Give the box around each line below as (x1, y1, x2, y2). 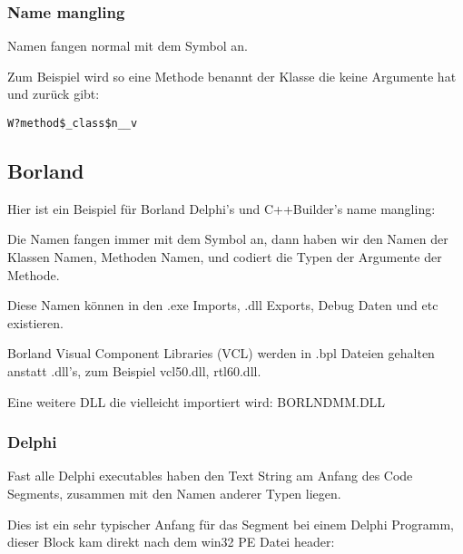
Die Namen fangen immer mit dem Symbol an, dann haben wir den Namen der (7, 229, 448, 248)
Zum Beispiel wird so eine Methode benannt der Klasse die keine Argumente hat (7, 66, 457, 85)
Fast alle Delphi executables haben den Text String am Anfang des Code (7, 466, 413, 485)
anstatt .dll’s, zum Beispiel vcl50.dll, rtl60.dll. (7, 362, 261, 381)
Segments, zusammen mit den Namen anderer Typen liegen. (7, 484, 341, 503)
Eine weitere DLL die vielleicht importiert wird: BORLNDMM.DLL (7, 392, 386, 411)
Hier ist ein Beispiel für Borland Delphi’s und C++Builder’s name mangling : (7, 199, 436, 218)
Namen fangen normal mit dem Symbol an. (7, 36, 248, 55)
